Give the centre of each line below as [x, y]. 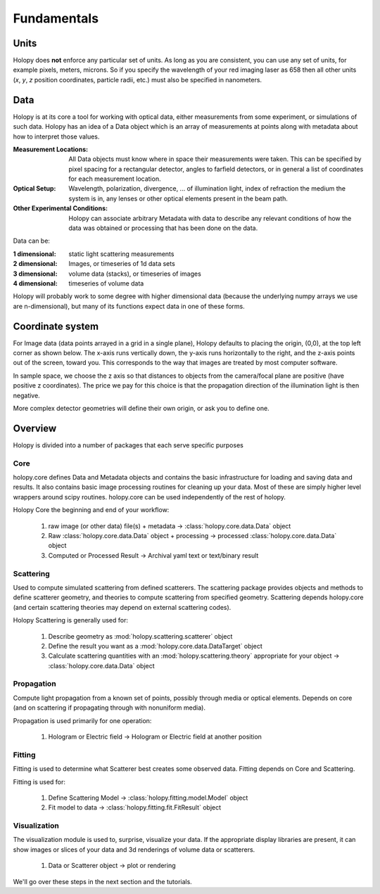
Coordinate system [56, 326]
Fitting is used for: [39, 781]
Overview [35, 428]
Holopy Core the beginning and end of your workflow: [91, 510]
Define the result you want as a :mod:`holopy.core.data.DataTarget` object [156, 646]
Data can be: [32, 241]
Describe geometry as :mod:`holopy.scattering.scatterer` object [140, 636]
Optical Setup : [34, 189]
